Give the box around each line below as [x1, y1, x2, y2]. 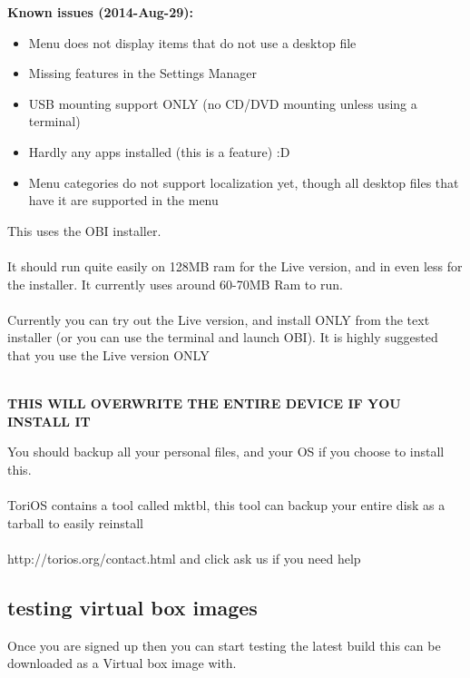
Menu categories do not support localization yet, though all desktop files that [28, 172, 459, 192]
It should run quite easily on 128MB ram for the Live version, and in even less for [7, 256, 463, 275]
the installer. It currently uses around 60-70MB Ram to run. [7, 274, 343, 293]
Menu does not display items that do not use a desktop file [28, 33, 357, 52]
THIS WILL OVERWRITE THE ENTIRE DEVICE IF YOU [7, 394, 401, 413]
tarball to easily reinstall [7, 513, 143, 532]
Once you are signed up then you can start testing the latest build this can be [7, 635, 441, 654]
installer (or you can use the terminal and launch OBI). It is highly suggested [7, 328, 438, 347]
